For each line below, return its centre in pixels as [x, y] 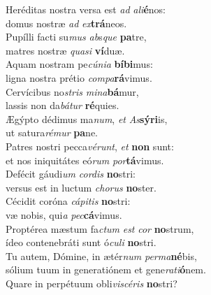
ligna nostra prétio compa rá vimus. [79, 77]
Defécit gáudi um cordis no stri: [71, 174]
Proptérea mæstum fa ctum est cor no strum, [100, 228]
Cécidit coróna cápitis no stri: [68, 201]
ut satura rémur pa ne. [52, 132]
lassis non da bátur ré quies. [63, 105]
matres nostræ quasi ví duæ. [65, 50]
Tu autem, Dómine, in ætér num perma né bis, [101, 256]
